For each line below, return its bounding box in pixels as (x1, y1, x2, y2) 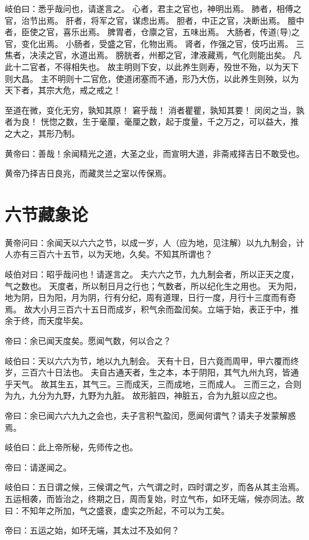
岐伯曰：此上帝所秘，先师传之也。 (5, 441, 138, 453)
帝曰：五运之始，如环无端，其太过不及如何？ (5, 524, 179, 536)
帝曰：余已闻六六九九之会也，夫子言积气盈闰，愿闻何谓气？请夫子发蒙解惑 (5, 409, 296, 421)
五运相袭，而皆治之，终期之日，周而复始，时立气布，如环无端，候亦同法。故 (5, 492, 304, 504)
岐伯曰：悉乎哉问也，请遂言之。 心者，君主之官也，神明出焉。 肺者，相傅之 (5, 2, 302, 14)
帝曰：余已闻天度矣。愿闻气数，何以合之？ (5, 334, 171, 346)
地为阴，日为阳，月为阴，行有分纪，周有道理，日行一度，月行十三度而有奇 (5, 291, 296, 304)
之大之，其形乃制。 (5, 127, 80, 139)
